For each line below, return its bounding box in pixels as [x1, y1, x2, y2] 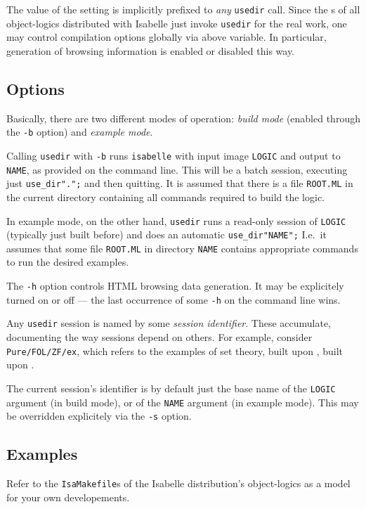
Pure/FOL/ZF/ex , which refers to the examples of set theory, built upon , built [6, 343, 343, 358]
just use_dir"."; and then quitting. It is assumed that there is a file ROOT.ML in [6, 176, 353, 191]
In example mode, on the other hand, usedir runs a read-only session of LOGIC [6, 213, 346, 228]
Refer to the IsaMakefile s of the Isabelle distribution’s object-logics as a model [6, 476, 351, 491]
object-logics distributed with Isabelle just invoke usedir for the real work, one [6, 15, 347, 30]
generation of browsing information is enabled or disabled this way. [6, 43, 295, 58]
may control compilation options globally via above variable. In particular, [6, 30, 327, 44]
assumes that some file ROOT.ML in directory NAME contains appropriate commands [6, 240, 358, 255]
